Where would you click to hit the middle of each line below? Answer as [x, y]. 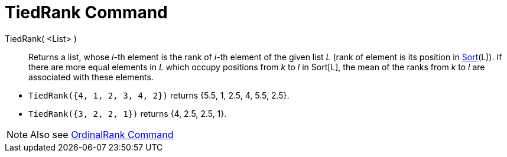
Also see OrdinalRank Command [102, 134]
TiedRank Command [86, 12]
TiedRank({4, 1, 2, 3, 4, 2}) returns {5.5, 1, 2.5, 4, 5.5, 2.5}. [159, 95]
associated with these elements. [91, 77]
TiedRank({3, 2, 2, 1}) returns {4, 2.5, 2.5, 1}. [128, 113]
